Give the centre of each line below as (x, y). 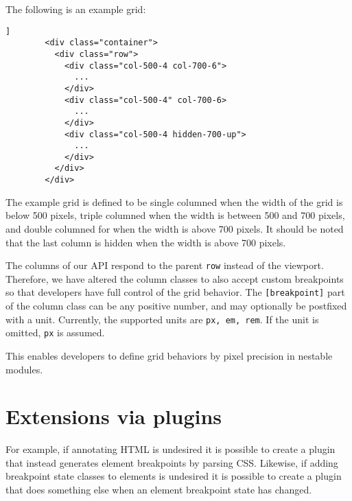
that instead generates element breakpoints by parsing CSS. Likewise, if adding (172, 462)
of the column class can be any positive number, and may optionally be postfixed (176, 306)
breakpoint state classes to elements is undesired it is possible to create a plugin (174, 476)
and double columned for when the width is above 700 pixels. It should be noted (175, 228)
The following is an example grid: (76, 9)
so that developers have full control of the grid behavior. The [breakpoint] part (175, 292)
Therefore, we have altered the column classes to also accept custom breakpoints (175, 278)
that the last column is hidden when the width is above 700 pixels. (146, 242)
